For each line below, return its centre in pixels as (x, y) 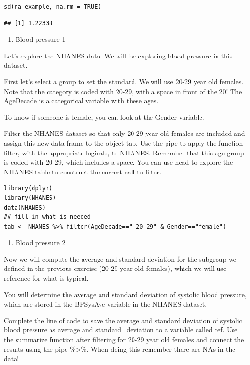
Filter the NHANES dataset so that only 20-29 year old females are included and (125, 133)
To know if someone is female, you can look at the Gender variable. (104, 117)
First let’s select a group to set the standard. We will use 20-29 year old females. (124, 81)
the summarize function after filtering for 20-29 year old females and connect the (124, 339)
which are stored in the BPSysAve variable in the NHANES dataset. (106, 304)
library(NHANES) (30, 198)
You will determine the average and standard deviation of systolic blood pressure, (125, 294)
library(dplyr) (28, 188)
